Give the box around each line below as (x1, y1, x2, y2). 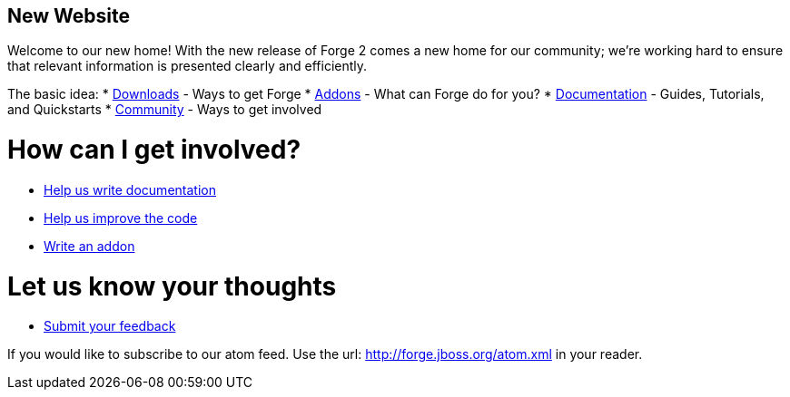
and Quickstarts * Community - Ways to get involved (7, 102, 322, 118)
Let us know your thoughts (7, 270, 337, 302)
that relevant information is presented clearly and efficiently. (7, 58, 368, 74)
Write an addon (44, 237, 135, 254)
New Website (7, 5, 130, 27)
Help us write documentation (44, 181, 216, 198)
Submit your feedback (44, 318, 176, 334)
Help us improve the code (44, 209, 198, 226)
